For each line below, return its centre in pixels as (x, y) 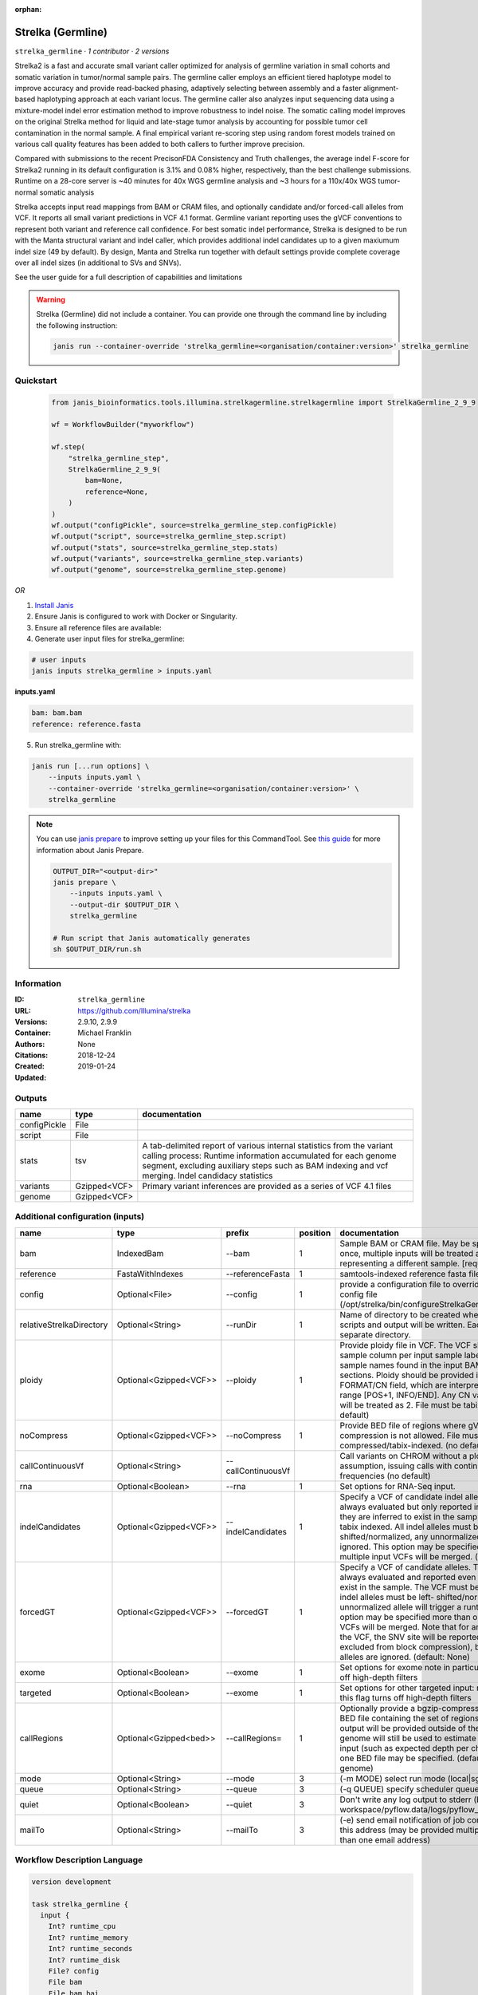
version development (71, 1882)
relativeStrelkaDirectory (64, 1325)
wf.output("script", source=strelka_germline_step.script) (169, 536)
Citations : (31, 1055)
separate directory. (375, 1334)
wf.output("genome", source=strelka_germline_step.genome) (169, 570)
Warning (51, 299)
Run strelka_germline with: (78, 745)
